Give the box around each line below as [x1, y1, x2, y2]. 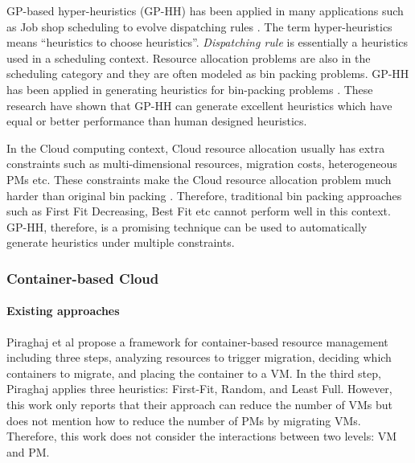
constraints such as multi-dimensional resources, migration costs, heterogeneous [6, 155, 397, 172]
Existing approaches [6, 302, 120, 319]
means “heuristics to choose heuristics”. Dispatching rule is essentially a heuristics [6, 34, 409, 51]
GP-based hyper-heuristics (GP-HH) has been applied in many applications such [6, 2, 404, 18]
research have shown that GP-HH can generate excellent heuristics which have [6, 96, 392, 113]
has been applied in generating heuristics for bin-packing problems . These [6, 80, 373, 97]
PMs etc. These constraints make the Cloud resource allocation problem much [6, 170, 392, 187]
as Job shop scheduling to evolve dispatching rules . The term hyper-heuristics [6, 18, 392, 35]
